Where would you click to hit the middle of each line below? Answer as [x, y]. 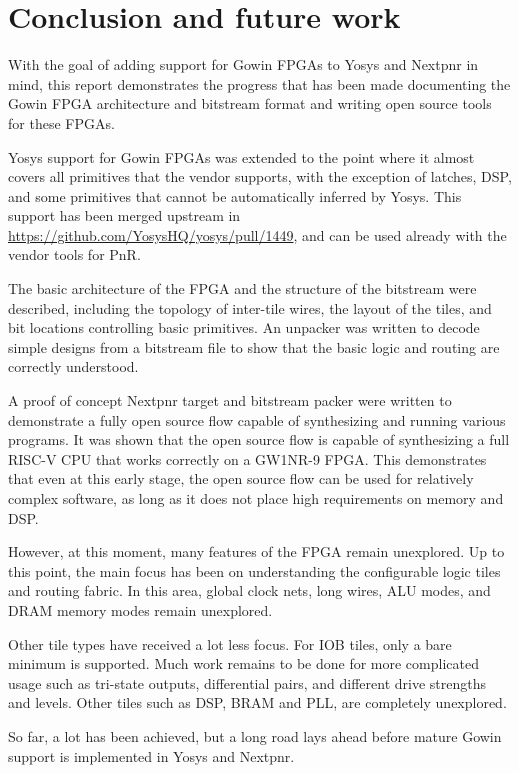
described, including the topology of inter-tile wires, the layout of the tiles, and [250, 307]
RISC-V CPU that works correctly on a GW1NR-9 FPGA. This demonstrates [247, 458]
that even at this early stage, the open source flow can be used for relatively [241, 478]
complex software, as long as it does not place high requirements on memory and [256, 498]
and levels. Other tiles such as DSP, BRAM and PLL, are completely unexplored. [257, 702]
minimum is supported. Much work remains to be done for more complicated [243, 663]
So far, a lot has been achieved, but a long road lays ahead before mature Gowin [255, 735]
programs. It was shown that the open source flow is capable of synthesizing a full [259, 439]
